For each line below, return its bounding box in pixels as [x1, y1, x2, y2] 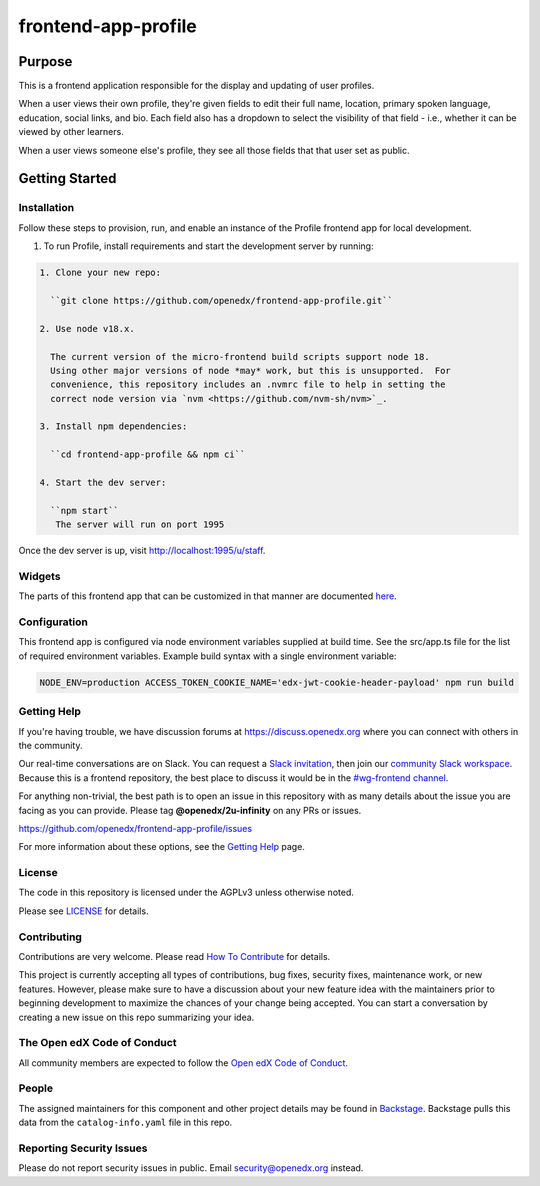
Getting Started [18, 170, 117, 187]
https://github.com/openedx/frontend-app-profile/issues [18, 822, 253, 834]
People [18, 1081, 54, 1095]
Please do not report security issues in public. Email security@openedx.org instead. [18, 1162, 364, 1174]
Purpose [18, 53, 73, 70]
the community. [18, 739, 83, 751]
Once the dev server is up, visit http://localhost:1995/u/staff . [18, 545, 266, 557]
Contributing [18, 930, 82, 944]
